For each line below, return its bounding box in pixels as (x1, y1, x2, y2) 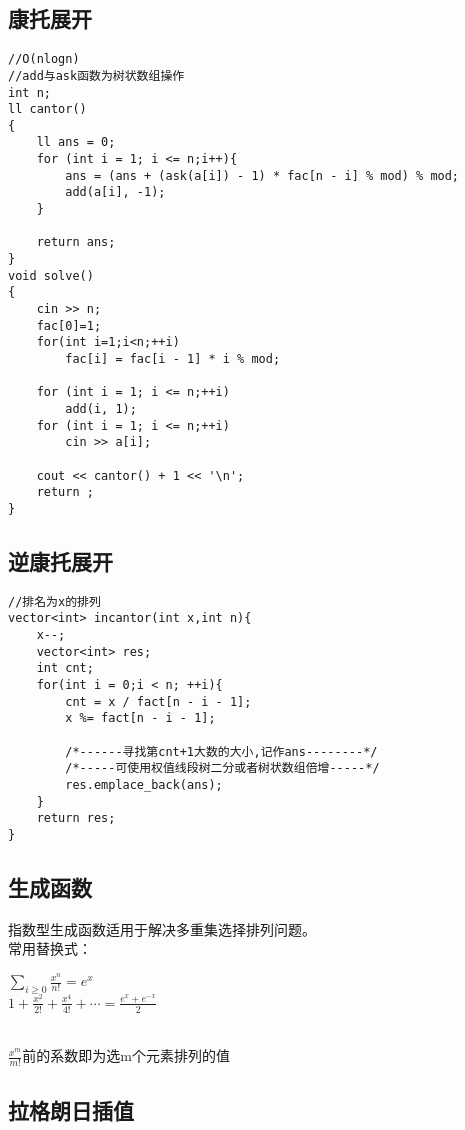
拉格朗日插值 (8, 1094, 134, 1125)
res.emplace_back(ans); (65, 778, 223, 792)
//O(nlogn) (8, 52, 80, 67)
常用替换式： (8, 938, 92, 959)
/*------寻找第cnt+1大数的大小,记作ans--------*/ (65, 744, 378, 759)
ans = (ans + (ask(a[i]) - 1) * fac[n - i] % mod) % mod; (65, 168, 460, 183)
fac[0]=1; (36, 318, 102, 333)
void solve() (8, 268, 94, 283)
